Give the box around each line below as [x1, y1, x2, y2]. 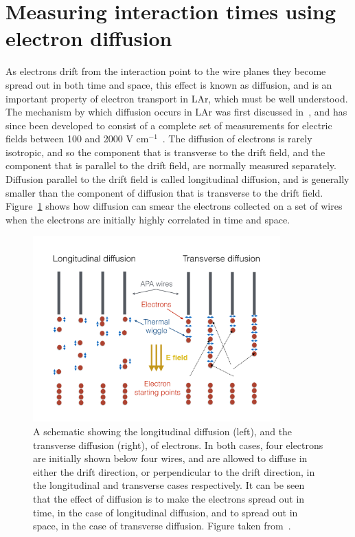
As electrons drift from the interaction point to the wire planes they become [5, 64, 326, 78]
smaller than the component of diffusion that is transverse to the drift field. [5, 185, 323, 199]
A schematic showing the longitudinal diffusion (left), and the [33, 424, 293, 438]
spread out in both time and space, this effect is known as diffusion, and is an [5, 77, 332, 91]
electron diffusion [5, 24, 172, 52]
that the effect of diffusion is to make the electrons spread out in [33, 491, 305, 505]
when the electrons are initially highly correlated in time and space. [5, 212, 290, 226]
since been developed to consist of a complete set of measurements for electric [5, 118, 332, 132]
